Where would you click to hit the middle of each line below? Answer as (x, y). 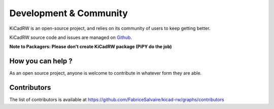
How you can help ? (41, 61)
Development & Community (68, 13)
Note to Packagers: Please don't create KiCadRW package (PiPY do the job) (91, 47)
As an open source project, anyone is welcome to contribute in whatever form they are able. (106, 73)
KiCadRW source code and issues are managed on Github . (71, 37)
